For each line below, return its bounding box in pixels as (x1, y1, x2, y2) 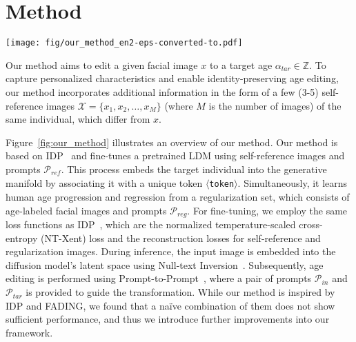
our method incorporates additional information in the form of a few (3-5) (6, 84, 319, 99)
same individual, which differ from (6, 112, 150, 126)
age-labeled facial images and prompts (6, 203, 167, 217)
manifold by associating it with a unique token (6, 176, 203, 190)
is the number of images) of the (208, 98, 342, 112)
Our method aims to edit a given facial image (6, 57, 198, 72)
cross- (299, 217, 323, 232)
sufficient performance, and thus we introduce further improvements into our (6, 312, 330, 326)
